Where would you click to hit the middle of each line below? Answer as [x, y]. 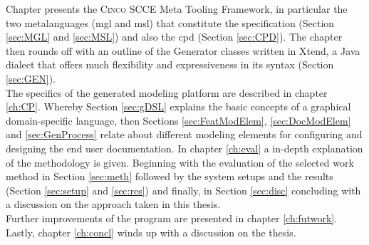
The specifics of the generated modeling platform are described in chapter [167, 92]
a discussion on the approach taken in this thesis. [113, 204]
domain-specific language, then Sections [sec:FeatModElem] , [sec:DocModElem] [178, 120]
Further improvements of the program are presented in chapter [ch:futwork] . [172, 218]
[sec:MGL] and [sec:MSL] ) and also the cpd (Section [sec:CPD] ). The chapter [174, 37]
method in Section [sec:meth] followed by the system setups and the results [170, 176]
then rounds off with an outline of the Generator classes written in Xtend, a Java [183, 50]
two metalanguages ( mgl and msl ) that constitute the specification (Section [170, 22]
